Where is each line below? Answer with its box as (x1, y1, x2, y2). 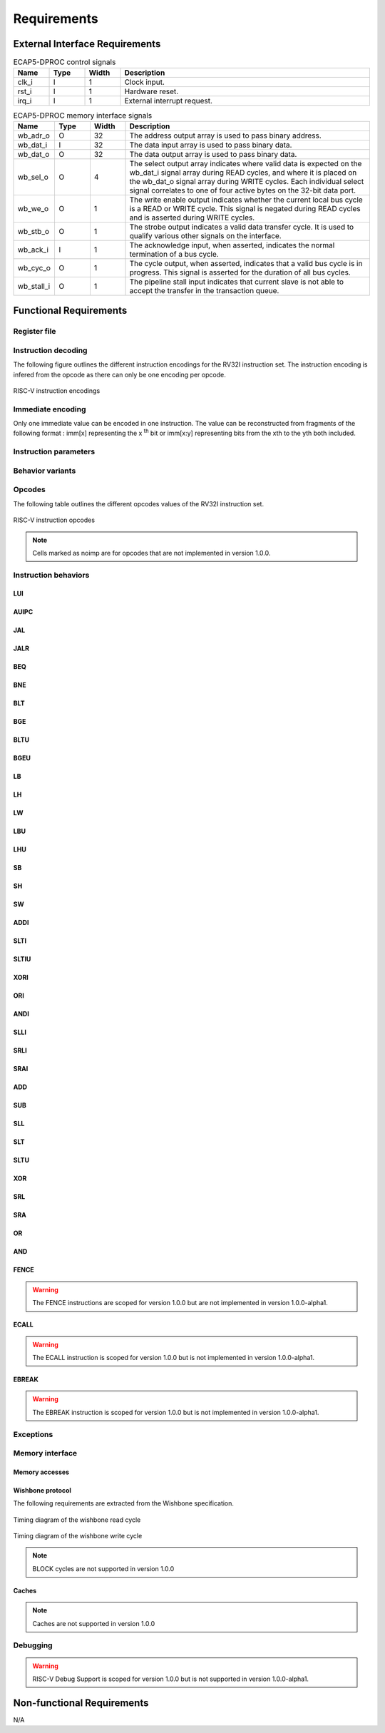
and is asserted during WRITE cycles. (129, 213, 255, 223)
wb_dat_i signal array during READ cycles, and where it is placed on (129, 168, 357, 178)
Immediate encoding (13, 404, 86, 414)
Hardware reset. (124, 86, 179, 96)
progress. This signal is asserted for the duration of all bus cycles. (129, 267, 351, 277)
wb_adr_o (17, 131, 50, 140)
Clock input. (124, 77, 165, 87)
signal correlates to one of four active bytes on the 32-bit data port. (129, 185, 356, 195)
